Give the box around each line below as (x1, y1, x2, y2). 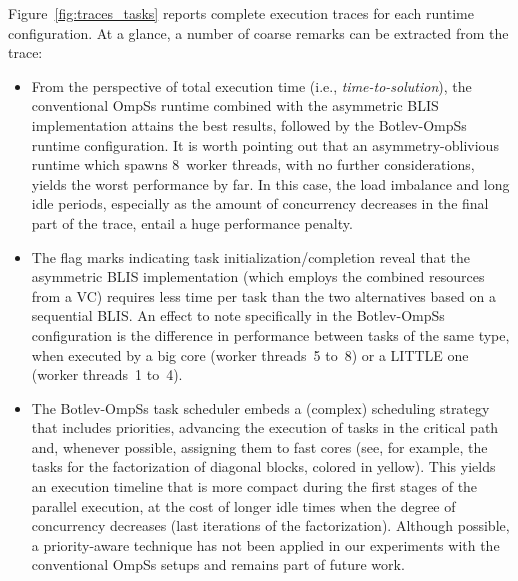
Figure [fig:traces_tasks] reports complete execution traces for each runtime (8, 3, 474, 23)
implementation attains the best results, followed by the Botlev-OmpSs (31, 114, 467, 135)
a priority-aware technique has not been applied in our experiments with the (31, 534, 500, 555)
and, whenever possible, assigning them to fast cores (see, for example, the (31, 436, 488, 457)
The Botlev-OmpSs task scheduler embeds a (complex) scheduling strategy (31, 397, 490, 418)
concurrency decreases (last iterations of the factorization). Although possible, (31, 515, 510, 536)
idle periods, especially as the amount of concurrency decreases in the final (31, 193, 489, 214)
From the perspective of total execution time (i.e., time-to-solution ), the (31, 75, 472, 96)
